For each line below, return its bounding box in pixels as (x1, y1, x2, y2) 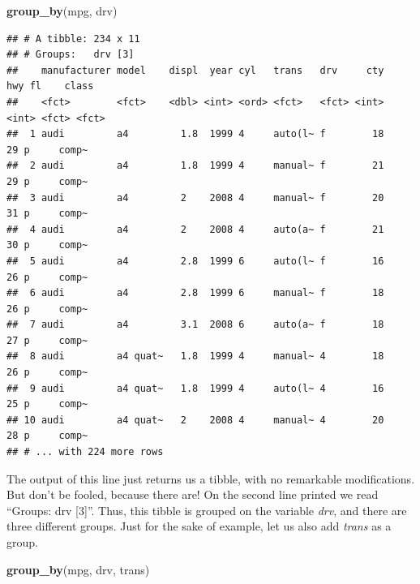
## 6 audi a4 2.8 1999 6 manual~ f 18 (6, 287, 384, 299)
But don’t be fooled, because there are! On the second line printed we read (6, 486, 379, 503)
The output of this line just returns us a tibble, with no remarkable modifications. (6, 470, 415, 487)
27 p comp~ (6, 334, 88, 346)
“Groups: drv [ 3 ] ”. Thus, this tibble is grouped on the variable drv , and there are (6, 501, 407, 518)
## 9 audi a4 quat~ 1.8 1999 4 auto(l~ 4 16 (6, 382, 384, 394)
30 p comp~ (6, 239, 88, 251)
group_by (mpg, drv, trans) (6, 560, 150, 578)
